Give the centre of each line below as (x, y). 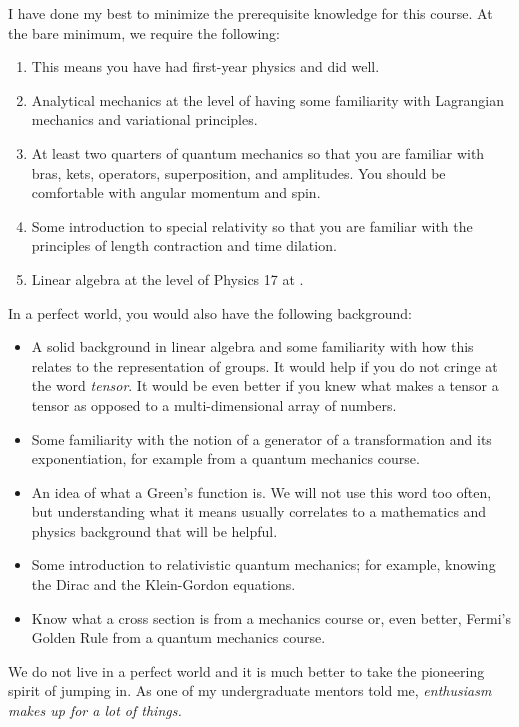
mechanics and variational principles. (144, 119)
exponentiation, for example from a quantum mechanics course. (225, 458)
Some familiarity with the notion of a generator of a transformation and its (261, 438)
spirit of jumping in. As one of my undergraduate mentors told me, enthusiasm (250, 690)
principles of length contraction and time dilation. (184, 245)
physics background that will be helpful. (154, 530)
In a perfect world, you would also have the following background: (210, 312)
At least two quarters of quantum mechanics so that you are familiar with (258, 152)
